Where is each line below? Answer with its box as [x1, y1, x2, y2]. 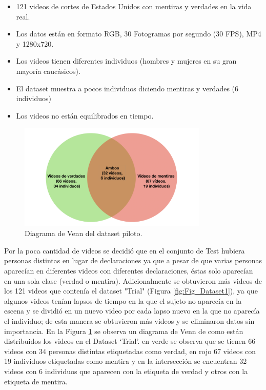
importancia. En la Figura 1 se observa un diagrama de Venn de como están [4, 325, 243, 336]
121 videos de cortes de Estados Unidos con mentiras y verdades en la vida [16, 1, 252, 11]
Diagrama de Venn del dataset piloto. [25, 228, 142, 239]
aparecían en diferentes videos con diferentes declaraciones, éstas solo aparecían [4, 265, 253, 276]
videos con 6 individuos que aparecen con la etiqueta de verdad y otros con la [4, 365, 248, 376]
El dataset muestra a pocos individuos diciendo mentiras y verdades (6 [16, 83, 239, 93]
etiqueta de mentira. [4, 376, 68, 386]
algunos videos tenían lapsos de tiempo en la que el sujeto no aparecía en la [4, 295, 242, 306]
